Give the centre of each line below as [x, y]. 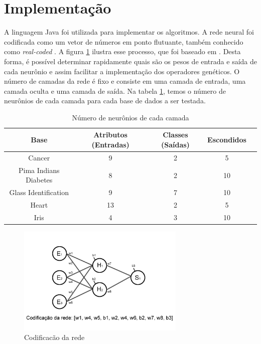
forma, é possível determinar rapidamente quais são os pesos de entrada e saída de [130, 61]
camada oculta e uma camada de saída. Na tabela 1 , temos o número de [115, 91]
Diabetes [39, 180]
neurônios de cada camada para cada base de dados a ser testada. [105, 101]
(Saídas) [175, 145]
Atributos [110, 135]
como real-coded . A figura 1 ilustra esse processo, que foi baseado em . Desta [122, 51]
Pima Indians [39, 170]
